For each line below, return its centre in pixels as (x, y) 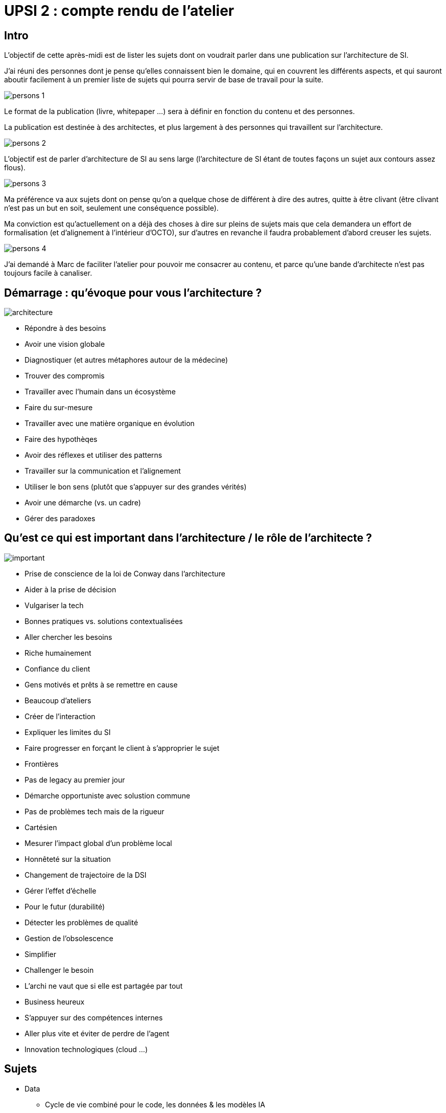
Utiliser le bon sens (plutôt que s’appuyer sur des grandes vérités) (136, 487)
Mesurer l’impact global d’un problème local (98, 843)
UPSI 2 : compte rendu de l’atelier (119, 11)
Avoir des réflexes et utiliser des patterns (93, 455)
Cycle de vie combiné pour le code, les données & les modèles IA (155, 1104)
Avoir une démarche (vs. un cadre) (83, 503)
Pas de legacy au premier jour (75, 780)
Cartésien (41, 827)
